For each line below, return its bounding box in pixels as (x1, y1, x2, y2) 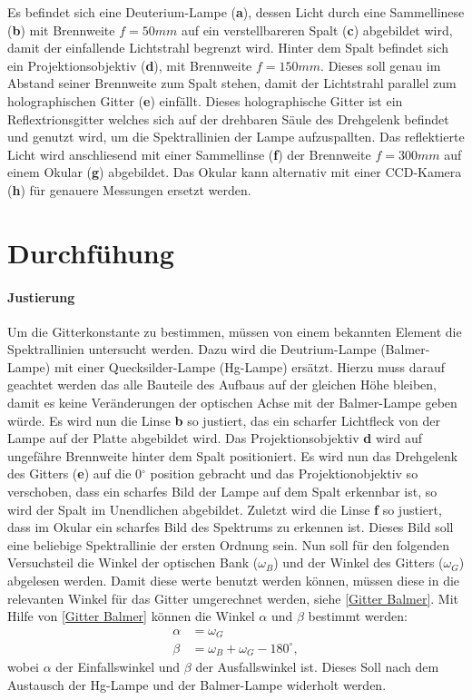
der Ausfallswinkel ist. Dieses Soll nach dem (195, 657, 439, 676)
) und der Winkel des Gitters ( (273, 553, 444, 572)
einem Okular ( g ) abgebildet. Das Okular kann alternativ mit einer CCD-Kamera (7, 163, 462, 182)
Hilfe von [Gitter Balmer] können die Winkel (7, 606, 255, 626)
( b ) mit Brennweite (7, 20, 115, 39)
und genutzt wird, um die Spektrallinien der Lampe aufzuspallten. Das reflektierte (7, 127, 465, 146)
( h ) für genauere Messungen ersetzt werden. (7, 180, 251, 199)
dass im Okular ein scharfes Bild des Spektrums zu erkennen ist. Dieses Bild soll (7, 518, 454, 537)
